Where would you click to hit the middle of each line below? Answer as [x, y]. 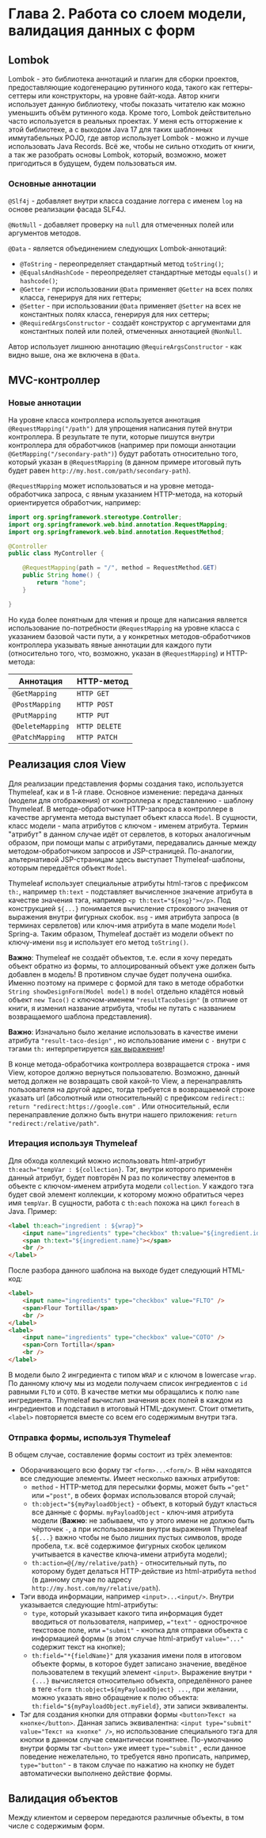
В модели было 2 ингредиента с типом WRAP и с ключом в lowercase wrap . [133, 1375]
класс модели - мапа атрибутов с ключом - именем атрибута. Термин [128, 825]
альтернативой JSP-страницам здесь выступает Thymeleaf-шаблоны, [127, 859]
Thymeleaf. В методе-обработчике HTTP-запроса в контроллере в [121, 809]
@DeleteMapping [41, 726]
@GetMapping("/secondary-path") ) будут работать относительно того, [123, 454]
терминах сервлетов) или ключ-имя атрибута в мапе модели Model [122, 925]
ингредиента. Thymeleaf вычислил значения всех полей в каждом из [125, 1400]
